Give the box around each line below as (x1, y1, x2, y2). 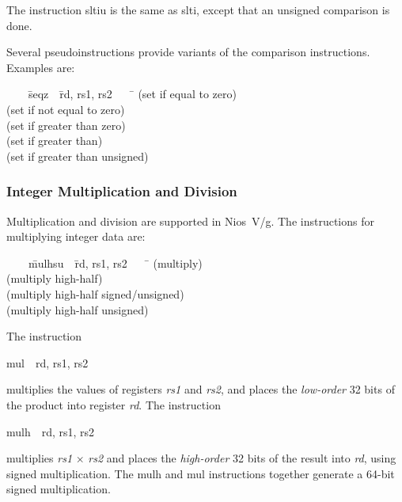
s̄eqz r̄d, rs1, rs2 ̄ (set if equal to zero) (28, 86, 237, 102)
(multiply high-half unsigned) (6, 301, 149, 318)
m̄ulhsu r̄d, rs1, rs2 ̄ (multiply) (28, 254, 203, 271)
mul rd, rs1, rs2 (6, 354, 89, 371)
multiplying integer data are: (6, 228, 146, 245)
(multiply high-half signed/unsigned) (6, 285, 184, 302)
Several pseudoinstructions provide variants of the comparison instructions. (6, 44, 370, 60)
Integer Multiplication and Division (6, 181, 237, 201)
